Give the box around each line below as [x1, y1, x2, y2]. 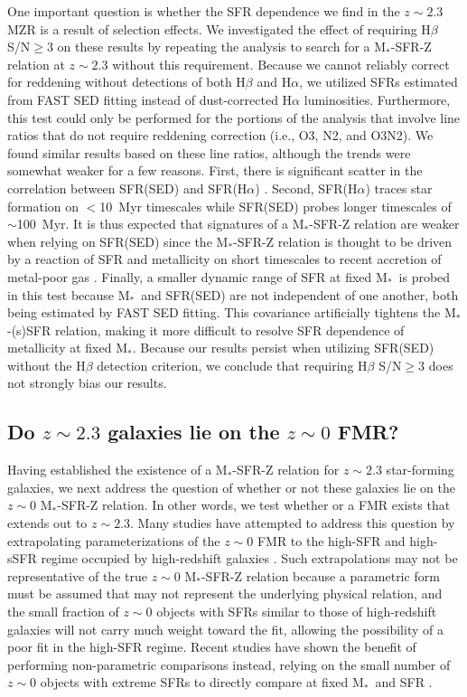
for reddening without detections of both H [7, 72, 246, 91]
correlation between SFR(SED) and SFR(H [7, 178, 248, 197]
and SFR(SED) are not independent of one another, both [141, 285, 459, 304]
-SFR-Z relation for [232, 460, 340, 479]
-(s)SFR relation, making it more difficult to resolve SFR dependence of [7, 320, 405, 339]
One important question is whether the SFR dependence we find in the [7, 2, 400, 20]
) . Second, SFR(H [255, 178, 358, 197]
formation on [7, 196, 79, 215]
